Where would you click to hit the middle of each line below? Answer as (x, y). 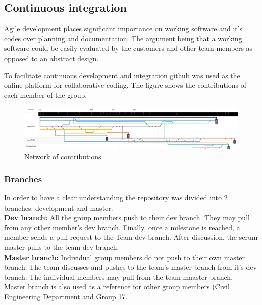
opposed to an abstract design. (51, 58)
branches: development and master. (59, 207)
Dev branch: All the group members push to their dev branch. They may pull (127, 217)
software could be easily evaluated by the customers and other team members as (128, 48)
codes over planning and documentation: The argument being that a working (123, 38)
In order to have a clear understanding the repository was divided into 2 (116, 197)
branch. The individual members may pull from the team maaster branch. (119, 276)
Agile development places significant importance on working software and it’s (123, 29)
